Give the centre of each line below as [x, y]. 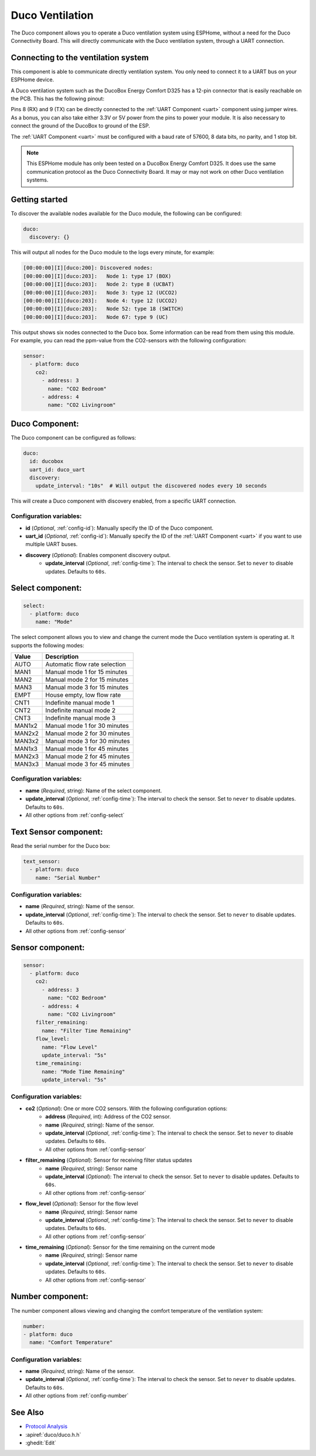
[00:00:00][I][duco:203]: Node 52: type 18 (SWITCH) [103, 309]
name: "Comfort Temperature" [71, 1342]
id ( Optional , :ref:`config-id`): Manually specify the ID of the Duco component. [119, 528]
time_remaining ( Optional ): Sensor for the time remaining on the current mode [120, 1247]
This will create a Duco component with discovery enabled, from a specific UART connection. [124, 501]
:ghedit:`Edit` [41, 1443]
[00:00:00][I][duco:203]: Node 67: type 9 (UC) [96, 317]
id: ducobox [47, 461]
